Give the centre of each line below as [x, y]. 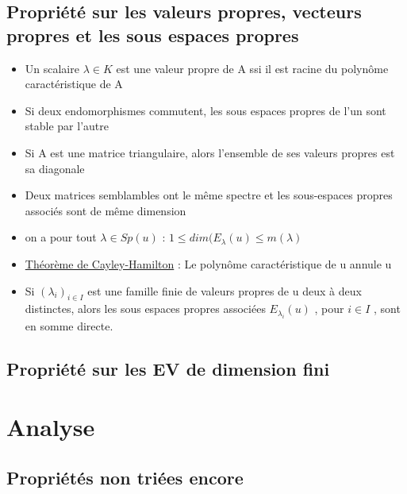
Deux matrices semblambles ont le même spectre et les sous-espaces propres [209, 195]
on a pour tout [61, 237]
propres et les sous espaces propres [153, 35]
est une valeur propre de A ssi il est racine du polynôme [252, 68]
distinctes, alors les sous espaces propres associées [145, 309]
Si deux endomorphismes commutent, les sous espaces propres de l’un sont [205, 110]
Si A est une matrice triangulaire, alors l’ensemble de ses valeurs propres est [210, 152]
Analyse [51, 427]
